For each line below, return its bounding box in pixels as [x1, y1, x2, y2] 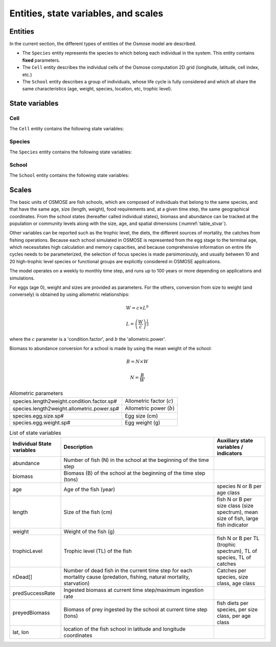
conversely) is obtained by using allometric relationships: [9, 291, 130, 297]
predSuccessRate [12, 589, 56, 596]
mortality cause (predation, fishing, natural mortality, [63, 573, 190, 580]
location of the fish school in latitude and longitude [63, 625, 186, 632]
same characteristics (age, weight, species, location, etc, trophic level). [22, 86, 172, 92]
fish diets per [216, 599, 249, 607]
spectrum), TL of [216, 547, 258, 554]
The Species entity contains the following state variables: [9, 149, 132, 155]
